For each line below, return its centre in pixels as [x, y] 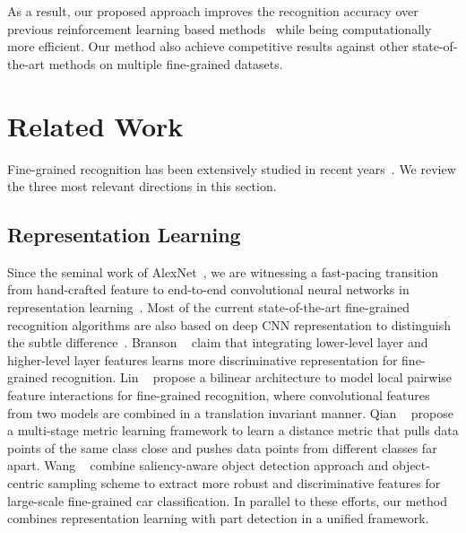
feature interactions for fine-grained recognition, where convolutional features [219, 395]
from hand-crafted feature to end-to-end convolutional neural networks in [208, 289]
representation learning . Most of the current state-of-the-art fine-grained [208, 307]
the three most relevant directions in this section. [142, 186]
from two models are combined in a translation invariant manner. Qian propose [230, 412]
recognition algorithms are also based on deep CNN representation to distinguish [229, 324]
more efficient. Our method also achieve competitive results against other [208, 46]
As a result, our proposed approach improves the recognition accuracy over [213, 11]
